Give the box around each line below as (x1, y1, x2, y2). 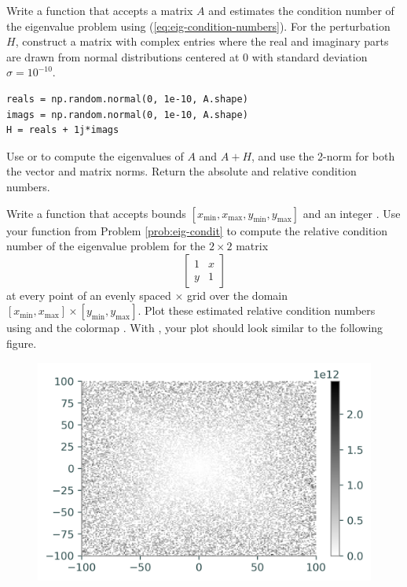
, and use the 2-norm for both (251, 147, 395, 164)
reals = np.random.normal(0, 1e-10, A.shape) (6, 93, 248, 105)
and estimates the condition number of (208, 2, 394, 18)
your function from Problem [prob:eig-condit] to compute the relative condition (6, 222, 388, 238)
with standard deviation (251, 48, 368, 65)
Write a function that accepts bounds (6, 205, 186, 221)
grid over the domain (186, 286, 288, 303)
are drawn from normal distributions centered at (6, 48, 240, 65)
